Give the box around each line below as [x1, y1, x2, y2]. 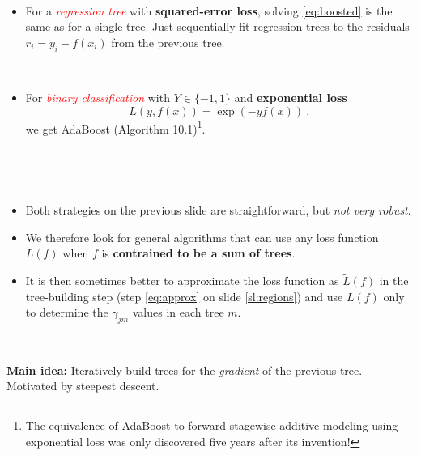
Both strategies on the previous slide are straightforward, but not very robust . [25, 202, 411, 219]
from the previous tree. [111, 33, 225, 50]
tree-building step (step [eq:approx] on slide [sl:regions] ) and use [25, 287, 343, 304]
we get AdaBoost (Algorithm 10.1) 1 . [25, 117, 206, 137]
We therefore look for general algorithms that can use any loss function [25, 228, 379, 245]
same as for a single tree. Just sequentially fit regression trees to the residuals [25, 18, 410, 35]
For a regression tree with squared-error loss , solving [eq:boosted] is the [25, 2, 393, 19]
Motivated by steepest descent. [6, 377, 159, 394]
